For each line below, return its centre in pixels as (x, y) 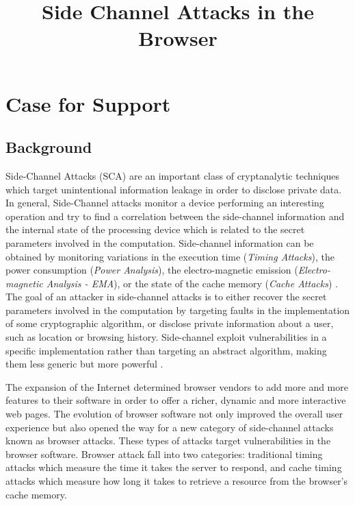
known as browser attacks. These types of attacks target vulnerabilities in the (168, 441)
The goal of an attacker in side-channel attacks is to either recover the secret (166, 297)
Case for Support (88, 103)
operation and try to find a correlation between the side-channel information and (175, 216)
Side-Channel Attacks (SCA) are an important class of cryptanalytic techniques (173, 175)
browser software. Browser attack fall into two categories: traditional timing (164, 454)
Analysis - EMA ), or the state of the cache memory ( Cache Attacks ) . (192, 283)
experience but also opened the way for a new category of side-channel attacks (170, 427)
